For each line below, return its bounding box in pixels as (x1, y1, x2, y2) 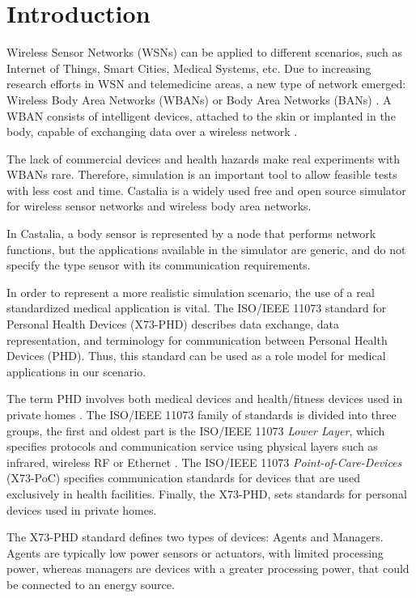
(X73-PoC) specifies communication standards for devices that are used (6, 469, 361, 486)
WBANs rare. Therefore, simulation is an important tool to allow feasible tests (6, 166, 397, 183)
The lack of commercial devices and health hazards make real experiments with (6, 150, 401, 167)
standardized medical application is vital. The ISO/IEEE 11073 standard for (6, 299, 387, 316)
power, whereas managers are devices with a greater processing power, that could (6, 560, 410, 577)
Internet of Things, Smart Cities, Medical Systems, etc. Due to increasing (6, 59, 371, 76)
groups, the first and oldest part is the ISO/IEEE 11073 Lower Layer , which (6, 422, 385, 439)
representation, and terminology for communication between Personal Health (6, 331, 388, 348)
